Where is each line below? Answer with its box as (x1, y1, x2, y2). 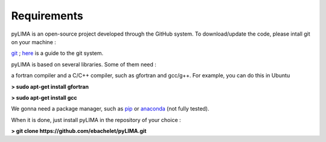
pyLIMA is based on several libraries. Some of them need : (11, 60, 157, 68)
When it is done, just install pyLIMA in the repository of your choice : (11, 116, 181, 123)
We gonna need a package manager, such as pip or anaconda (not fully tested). (11, 105, 209, 112)
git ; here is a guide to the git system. (11, 50, 104, 57)
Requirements (11, 9, 84, 22)
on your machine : (11, 38, 57, 45)
